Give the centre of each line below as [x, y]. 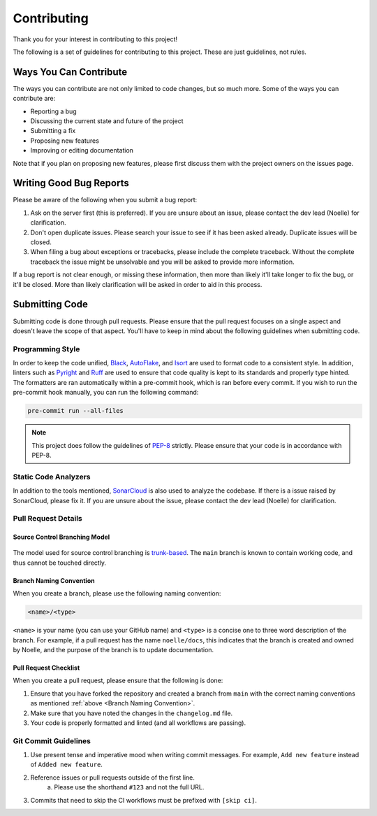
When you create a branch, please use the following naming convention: [117, 593]
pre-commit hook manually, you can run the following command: [106, 393]
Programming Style [46, 349]
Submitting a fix [53, 131]
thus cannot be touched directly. [60, 563]
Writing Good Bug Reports [71, 183]
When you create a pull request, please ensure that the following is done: [118, 681]
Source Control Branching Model [61, 537]
